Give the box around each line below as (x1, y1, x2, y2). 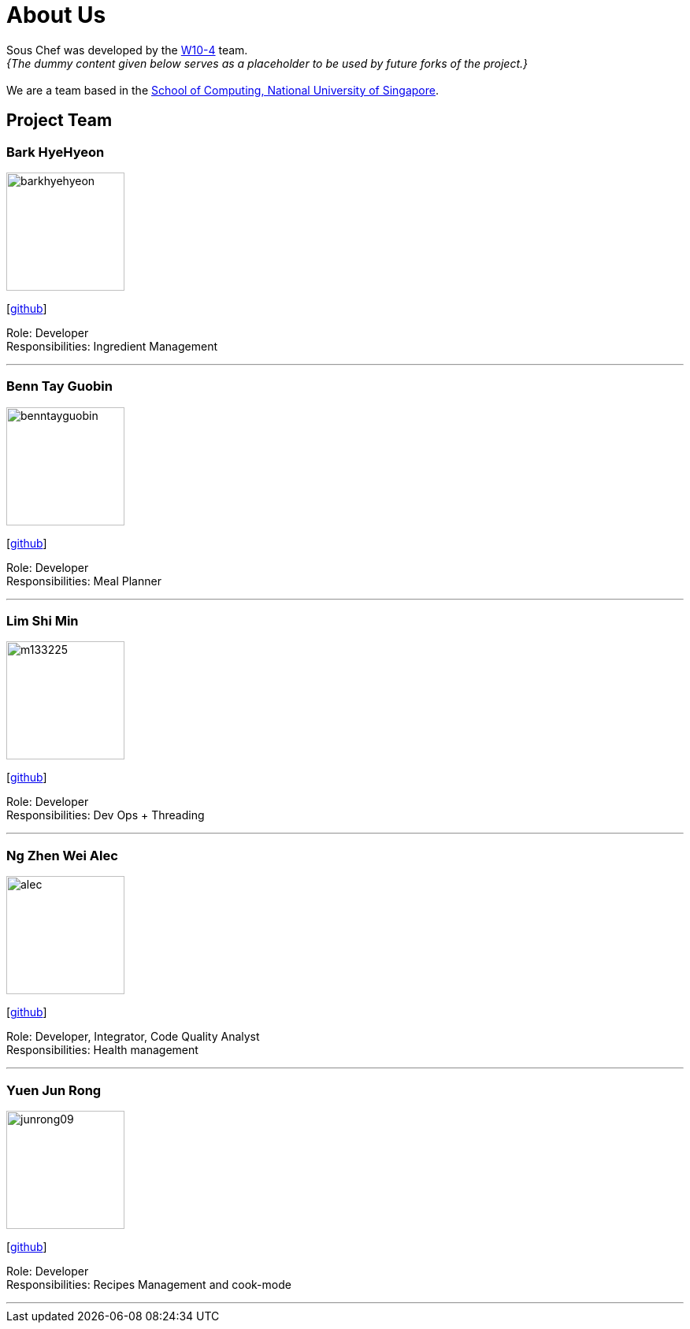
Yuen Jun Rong (6, 1082, 102, 1098)
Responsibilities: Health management (6, 1043, 198, 1057)
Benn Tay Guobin (6, 378, 113, 395)
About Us (6, 2, 106, 28)
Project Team (6, 110, 113, 131)
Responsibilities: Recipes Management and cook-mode (6, 1277, 291, 1291)
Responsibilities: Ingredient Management (6, 339, 218, 353)
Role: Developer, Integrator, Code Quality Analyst (6, 1030, 260, 1044)
